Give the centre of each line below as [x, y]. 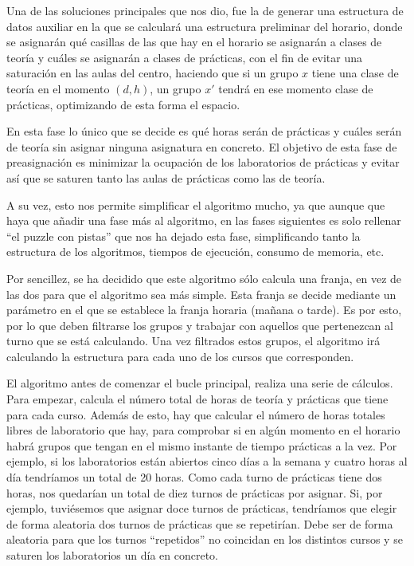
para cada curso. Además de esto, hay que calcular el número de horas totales [196, 414]
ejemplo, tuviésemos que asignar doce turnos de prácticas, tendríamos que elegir [202, 508]
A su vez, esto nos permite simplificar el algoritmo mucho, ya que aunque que [196, 204]
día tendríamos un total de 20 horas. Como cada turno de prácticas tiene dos [194, 477]
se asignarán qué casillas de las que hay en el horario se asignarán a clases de [194, 42]
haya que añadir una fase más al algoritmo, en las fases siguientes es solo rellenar [204, 220]
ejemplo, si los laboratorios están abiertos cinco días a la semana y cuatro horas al [207, 461]
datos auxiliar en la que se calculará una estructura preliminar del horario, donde [205, 26]
